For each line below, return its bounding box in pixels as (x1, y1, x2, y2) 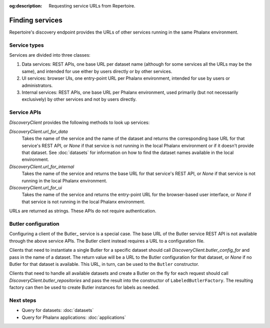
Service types (9, 42, 44, 49)
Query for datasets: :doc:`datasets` (21, 307, 94, 313)
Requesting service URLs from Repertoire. (48, 3, 135, 9)
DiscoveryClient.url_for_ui (9, 185, 62, 191)
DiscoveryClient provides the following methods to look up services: (9, 119, 150, 125)
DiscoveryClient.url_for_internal (9, 163, 74, 170)
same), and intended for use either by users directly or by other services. (21, 68, 172, 74)
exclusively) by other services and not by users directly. (21, 96, 137, 102)
